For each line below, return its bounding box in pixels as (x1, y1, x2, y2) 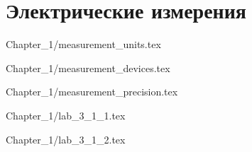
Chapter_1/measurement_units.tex (6, 37, 161, 52)
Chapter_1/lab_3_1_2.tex (6, 131, 126, 146)
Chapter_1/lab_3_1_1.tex (6, 107, 126, 122)
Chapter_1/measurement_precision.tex (6, 84, 178, 99)
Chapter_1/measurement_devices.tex (6, 60, 170, 75)
